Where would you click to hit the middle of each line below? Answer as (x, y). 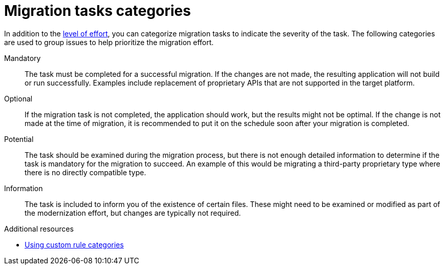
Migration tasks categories (98, 11)
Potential (19, 139)
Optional (18, 98)
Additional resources (39, 229)
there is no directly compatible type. (86, 172)
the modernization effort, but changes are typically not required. (133, 213)
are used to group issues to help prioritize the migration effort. (109, 42)
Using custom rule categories (74, 244)
